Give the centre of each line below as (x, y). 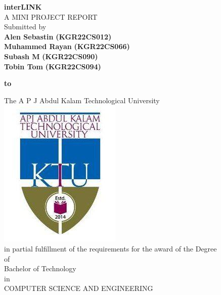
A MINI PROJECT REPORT (51, 16)
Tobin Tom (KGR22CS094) (53, 66)
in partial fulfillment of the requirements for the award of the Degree (111, 248)
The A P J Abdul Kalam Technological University (82, 100)
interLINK (23, 7)
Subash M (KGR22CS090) (51, 56)
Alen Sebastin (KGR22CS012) (58, 36)
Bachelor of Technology (40, 268)
